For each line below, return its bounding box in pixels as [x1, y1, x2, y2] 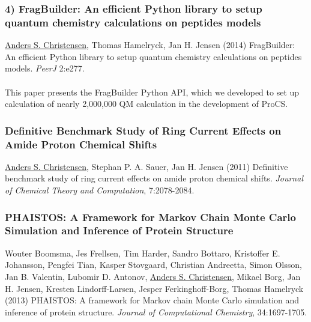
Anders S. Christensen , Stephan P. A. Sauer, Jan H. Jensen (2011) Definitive [5, 160, 288, 172]
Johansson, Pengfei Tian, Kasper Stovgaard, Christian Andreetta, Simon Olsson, [5, 258, 302, 271]
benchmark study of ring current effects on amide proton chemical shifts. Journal [5, 172, 303, 184]
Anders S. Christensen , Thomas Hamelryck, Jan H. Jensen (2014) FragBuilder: [5, 38, 295, 51]
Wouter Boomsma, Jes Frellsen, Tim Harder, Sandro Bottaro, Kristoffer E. [5, 246, 280, 259]
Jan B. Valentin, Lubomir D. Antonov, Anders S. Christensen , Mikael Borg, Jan [5, 270, 301, 282]
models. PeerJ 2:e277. [5, 62, 85, 74]
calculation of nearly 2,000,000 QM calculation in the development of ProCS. [5, 97, 288, 110]
